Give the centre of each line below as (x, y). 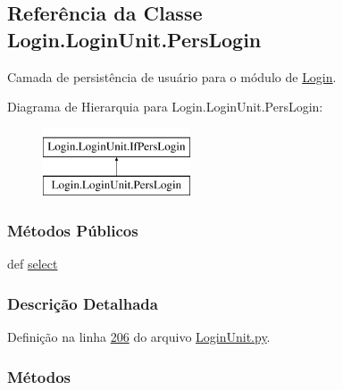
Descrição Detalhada (83, 303)
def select (33, 264)
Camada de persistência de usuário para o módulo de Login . (172, 76)
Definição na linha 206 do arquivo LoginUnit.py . (139, 336)
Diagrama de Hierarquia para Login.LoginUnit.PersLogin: (165, 107)
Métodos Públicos (73, 230)
